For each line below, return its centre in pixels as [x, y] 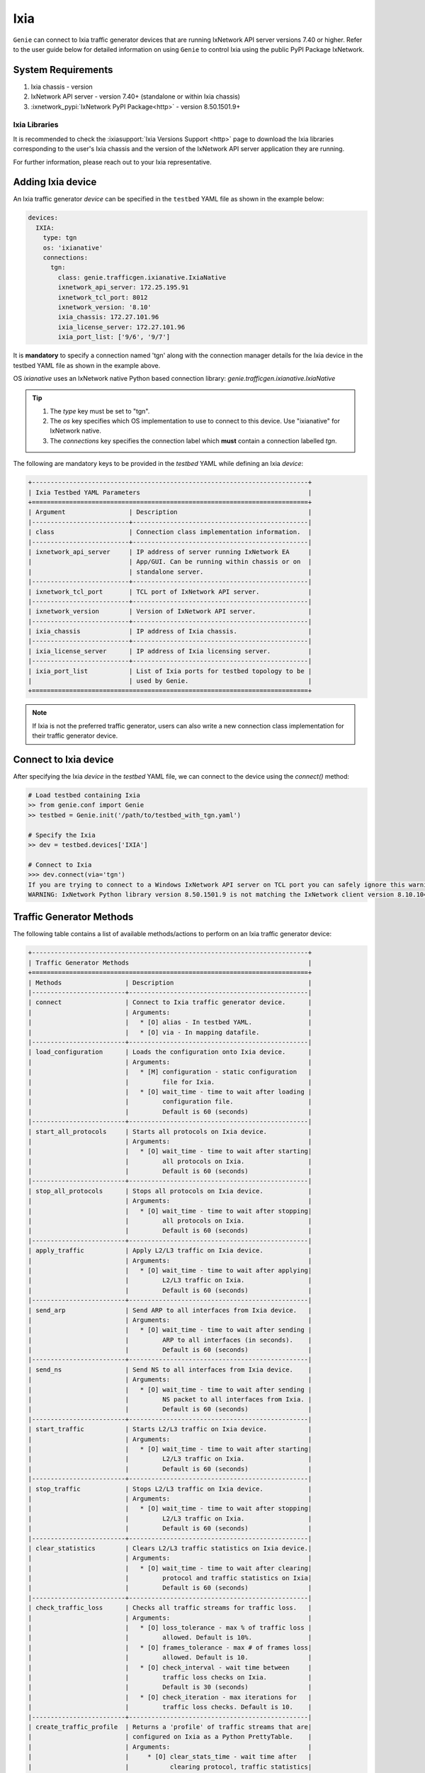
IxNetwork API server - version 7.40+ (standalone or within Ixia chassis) [136, 96]
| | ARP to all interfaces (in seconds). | [170, 1340]
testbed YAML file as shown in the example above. [87, 365]
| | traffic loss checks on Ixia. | [170, 1677]
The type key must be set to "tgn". [100, 411]
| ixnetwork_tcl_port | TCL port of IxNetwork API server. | [170, 591]
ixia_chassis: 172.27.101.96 [108, 317]
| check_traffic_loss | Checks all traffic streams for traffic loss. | [170, 1608]
